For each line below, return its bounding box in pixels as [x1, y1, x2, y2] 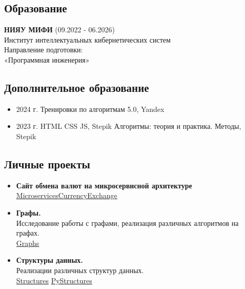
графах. [16, 227, 39, 238]
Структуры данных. [16, 255, 83, 265]
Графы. [16, 207, 41, 218]
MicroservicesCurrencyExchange [16, 190, 117, 201]
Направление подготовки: [4, 44, 83, 55]
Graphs [16, 237, 39, 248]
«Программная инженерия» [4, 54, 90, 65]
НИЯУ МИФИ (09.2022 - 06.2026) [4, 24, 115, 35]
